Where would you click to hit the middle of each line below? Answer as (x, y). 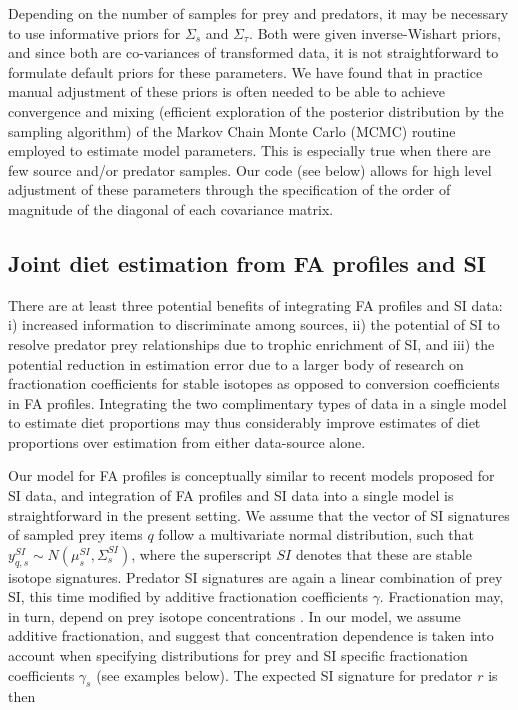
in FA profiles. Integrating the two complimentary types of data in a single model (257, 402)
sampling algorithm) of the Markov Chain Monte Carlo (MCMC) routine (232, 130)
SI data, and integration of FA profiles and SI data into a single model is (231, 495)
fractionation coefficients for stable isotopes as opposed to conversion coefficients (254, 383)
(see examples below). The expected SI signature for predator (284, 674)
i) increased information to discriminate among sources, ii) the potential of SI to (254, 324)
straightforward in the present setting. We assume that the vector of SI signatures (259, 514)
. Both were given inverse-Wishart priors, (375, 32)
